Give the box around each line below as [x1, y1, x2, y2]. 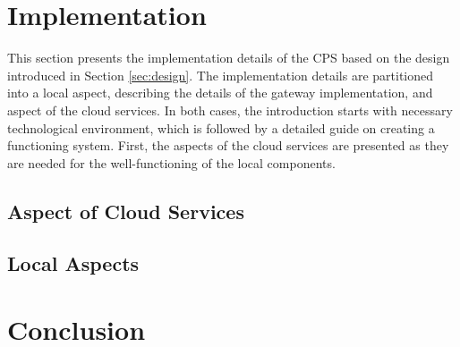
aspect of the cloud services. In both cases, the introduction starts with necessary [7, 100, 453, 119]
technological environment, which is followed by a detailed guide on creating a [7, 118, 435, 137]
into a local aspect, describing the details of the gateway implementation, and [7, 83, 433, 102]
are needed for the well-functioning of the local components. [7, 153, 336, 172]
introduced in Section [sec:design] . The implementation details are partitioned [7, 65, 434, 84]
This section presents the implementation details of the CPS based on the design [7, 48, 450, 67]
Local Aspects [7, 250, 140, 277]
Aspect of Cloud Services [7, 197, 244, 224]
